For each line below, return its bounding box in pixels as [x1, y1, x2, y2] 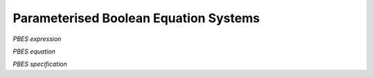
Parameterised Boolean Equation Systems [12, 10, 260, 26]
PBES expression [12, 35, 62, 43]
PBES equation [12, 47, 55, 55]
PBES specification [12, 60, 67, 69]
